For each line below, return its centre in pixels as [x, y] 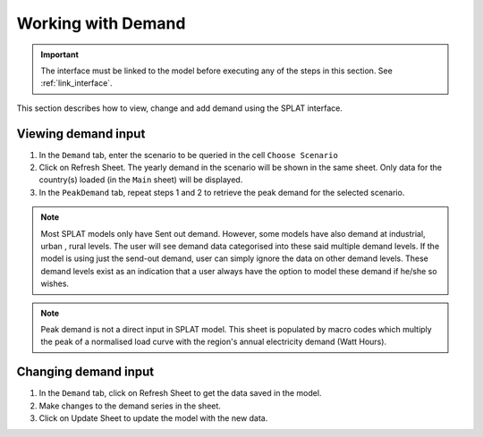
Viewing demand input [81, 134]
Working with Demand [101, 23]
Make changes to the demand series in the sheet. [130, 406]
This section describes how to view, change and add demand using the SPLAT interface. [180, 108]
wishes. [55, 284]
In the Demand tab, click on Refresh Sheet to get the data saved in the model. [180, 393]
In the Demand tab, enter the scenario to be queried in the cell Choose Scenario [189, 155]
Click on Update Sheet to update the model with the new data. [153, 418]
